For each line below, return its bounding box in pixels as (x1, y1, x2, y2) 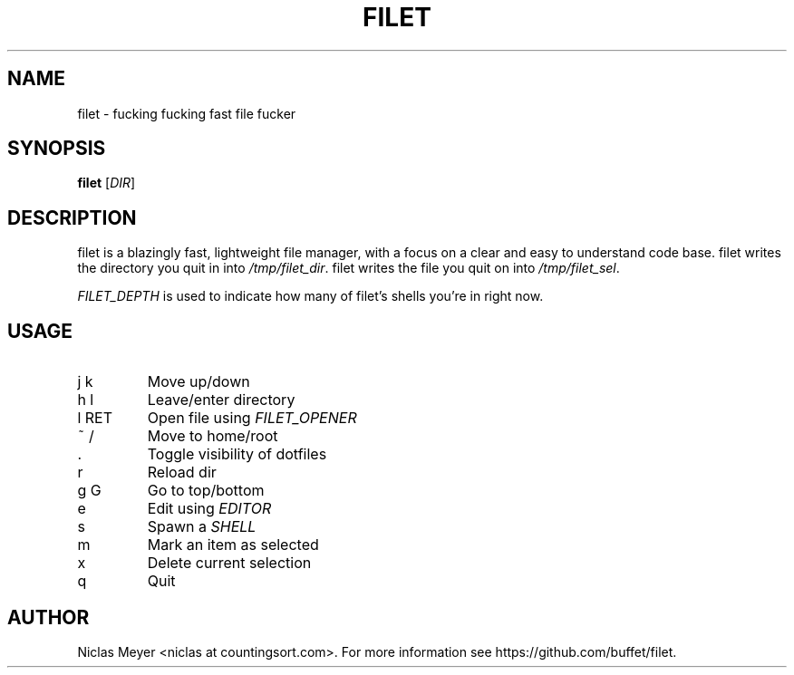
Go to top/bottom (147, 481, 265, 500)
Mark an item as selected (147, 535, 319, 554)
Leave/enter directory (147, 391, 295, 410)
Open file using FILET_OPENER (147, 409, 357, 428)
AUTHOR (7, 605, 90, 629)
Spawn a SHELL (147, 517, 257, 536)
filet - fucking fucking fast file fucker (77, 105, 296, 121)
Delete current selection (147, 554, 312, 573)
